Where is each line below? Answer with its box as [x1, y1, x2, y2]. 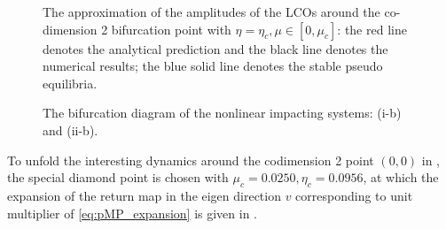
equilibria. [43, 73, 98, 92]
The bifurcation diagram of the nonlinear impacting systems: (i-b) [43, 103, 402, 122]
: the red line [337, 19, 407, 38]
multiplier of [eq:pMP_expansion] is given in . [7, 203, 258, 222]
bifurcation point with [111, 19, 231, 38]
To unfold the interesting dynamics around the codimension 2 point [7, 150, 374, 169]
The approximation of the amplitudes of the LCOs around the [43, 3, 380, 20]
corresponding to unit [295, 186, 413, 204]
